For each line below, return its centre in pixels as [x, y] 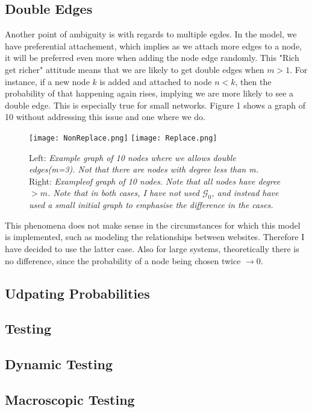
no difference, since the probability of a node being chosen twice [123, 260]
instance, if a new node [47, 81]
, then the [253, 81]
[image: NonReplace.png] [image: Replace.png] [123, 138]
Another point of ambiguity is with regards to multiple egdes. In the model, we [151, 34]
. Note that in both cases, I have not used [123, 193]
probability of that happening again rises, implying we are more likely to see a [149, 93]
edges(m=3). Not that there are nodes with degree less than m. [144, 169]
